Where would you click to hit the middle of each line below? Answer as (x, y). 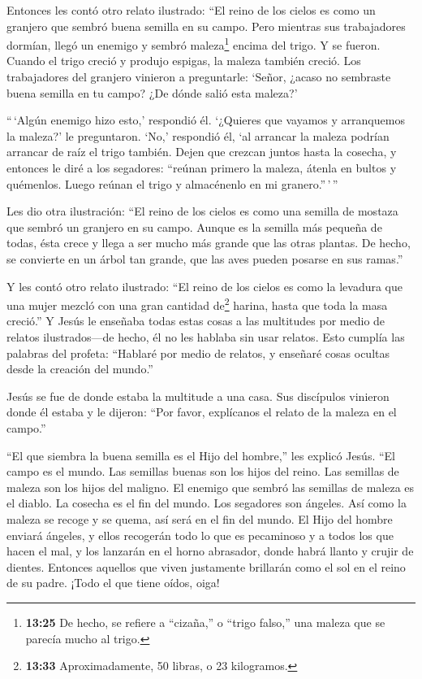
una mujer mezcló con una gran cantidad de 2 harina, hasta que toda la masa (197, 304)
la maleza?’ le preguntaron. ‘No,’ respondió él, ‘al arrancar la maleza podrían (198, 135)
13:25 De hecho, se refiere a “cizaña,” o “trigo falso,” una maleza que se (205, 622)
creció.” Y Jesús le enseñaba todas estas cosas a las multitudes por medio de (196, 321)
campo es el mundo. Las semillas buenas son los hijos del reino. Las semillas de (203, 471)
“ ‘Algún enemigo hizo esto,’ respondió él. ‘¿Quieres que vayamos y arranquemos (206, 120)
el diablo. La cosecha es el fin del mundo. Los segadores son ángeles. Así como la (207, 503)
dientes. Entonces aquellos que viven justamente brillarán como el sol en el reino (206, 566)
